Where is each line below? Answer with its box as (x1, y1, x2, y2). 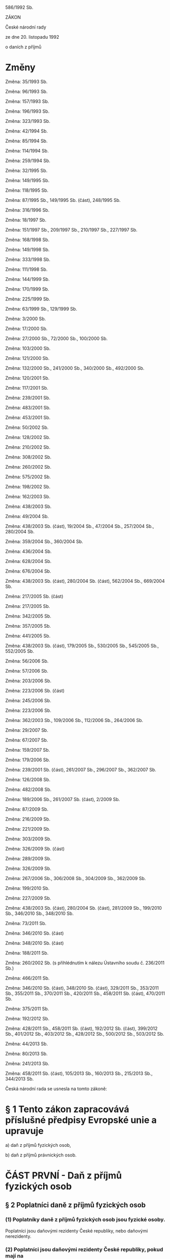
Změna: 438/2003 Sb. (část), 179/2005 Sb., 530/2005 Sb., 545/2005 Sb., (5, 643, 159, 649)
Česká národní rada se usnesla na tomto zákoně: (5, 1086, 108, 1092)
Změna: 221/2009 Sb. (5, 826, 51, 832)
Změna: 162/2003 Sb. (5, 493, 51, 499)
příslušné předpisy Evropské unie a (5, 1114, 157, 1126)
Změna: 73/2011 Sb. (5, 920, 47, 926)
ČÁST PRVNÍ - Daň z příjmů (5, 1170, 122, 1181)
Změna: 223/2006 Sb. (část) (5, 687, 65, 693)
